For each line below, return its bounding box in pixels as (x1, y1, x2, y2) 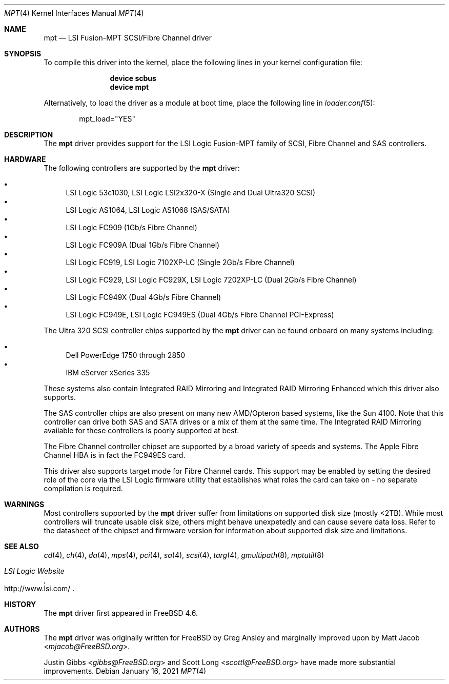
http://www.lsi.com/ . (4, 584, 75, 593)
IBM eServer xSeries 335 (66, 368, 150, 377)
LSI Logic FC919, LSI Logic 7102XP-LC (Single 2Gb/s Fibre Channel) (66, 258, 295, 267)
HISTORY (4, 600, 36, 609)
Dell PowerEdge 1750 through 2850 (66, 351, 186, 359)
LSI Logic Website (4, 567, 65, 575)
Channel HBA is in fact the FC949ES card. (44, 451, 186, 459)
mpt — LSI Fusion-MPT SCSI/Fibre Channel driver (44, 33, 212, 42)
